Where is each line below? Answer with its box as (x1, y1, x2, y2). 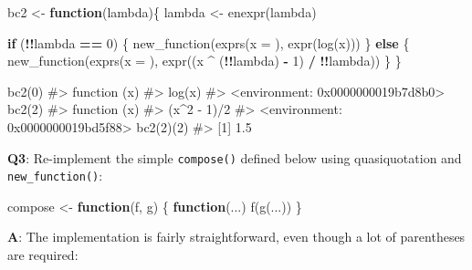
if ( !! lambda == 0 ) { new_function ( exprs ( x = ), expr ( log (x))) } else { (7, 33, 410, 52)
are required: (7, 245, 79, 265)
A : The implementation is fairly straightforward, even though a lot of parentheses (7, 227, 466, 246)
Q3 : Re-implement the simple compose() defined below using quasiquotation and (7, 148, 462, 167)
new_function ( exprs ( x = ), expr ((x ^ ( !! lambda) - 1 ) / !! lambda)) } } (7, 51, 402, 70)
